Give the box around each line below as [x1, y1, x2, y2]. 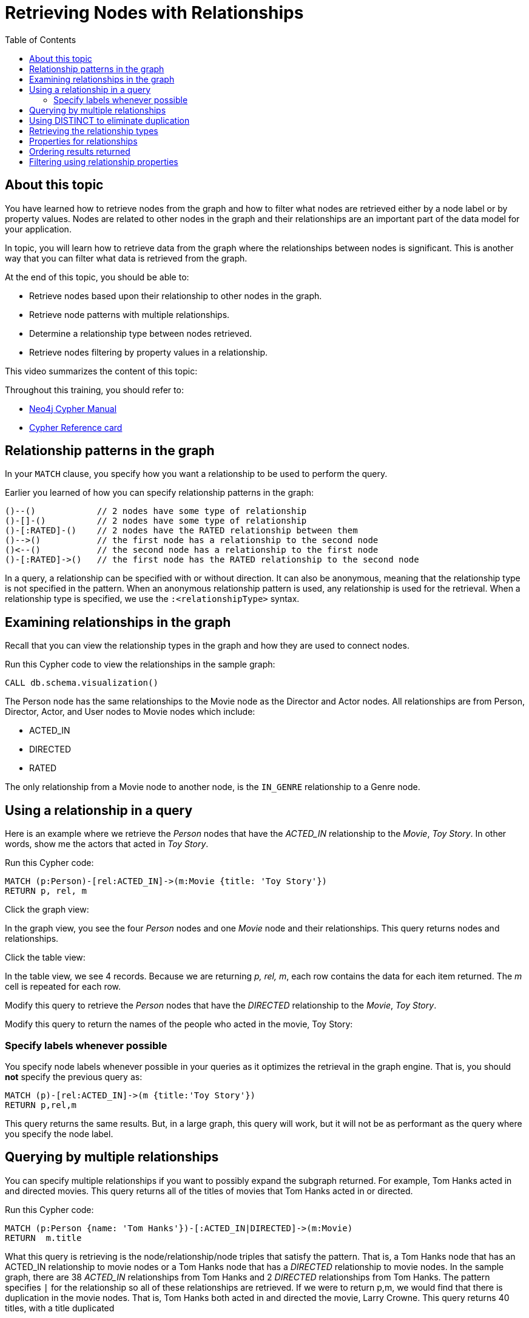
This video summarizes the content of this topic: [5, 365, 198, 376]
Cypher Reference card [29, 422, 123, 433]
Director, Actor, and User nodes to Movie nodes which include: [5, 706, 255, 717]
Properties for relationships [29, 135, 138, 146]
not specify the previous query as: [5, 1071, 143, 1082]
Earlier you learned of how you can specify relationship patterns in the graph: [5, 487, 314, 498]
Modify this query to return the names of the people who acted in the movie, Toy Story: [5, 1019, 353, 1030]
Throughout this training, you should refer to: [5, 384, 184, 395]
